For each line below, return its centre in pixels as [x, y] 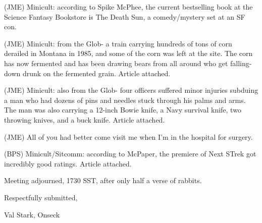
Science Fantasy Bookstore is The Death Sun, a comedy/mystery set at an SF [125, 16]
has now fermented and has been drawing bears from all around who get [116, 63]
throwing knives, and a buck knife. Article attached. [85, 119]
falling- [241, 63]
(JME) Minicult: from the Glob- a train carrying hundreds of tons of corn [118, 43]
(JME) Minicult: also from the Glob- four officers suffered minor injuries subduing [131, 90]
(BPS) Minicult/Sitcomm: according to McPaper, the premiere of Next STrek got [130, 154]
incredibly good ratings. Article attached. [68, 163]
